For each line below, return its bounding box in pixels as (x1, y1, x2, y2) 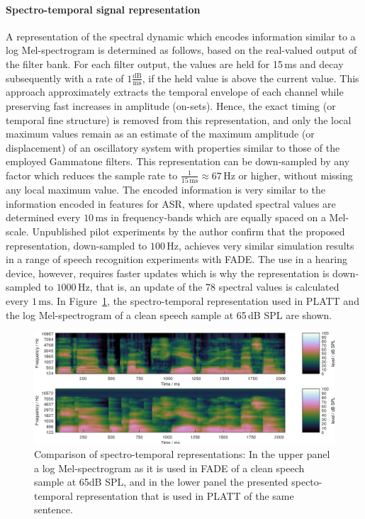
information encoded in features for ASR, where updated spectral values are (6, 196, 336, 211)
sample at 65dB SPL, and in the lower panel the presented (34, 474, 288, 489)
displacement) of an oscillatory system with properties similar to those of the (6, 140, 340, 155)
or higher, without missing (238, 167, 353, 182)
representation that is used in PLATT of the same (76, 488, 294, 503)
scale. (6, 224, 29, 239)
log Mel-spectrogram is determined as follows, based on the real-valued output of (6, 43, 357, 57)
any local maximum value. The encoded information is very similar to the (6, 182, 325, 197)
